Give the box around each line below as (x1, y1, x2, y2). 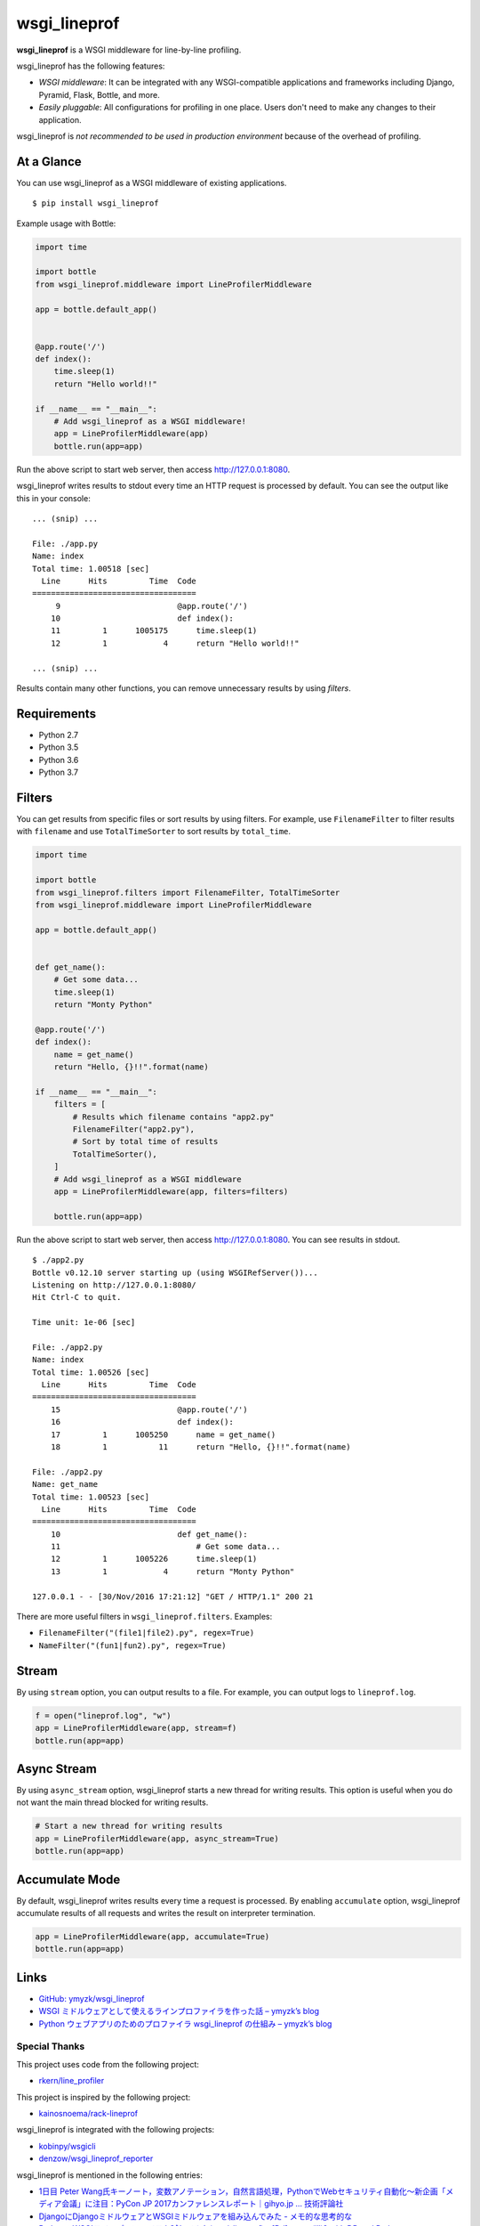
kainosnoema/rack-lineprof (38, 2108, 139, 2119)
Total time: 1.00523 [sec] (32, 1491, 150, 1502)
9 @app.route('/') (55, 601, 248, 611)
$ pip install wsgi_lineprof (32, 199, 159, 208)
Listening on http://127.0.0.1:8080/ (32, 1280, 197, 1290)
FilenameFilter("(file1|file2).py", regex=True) (38, 1628, 255, 1638)
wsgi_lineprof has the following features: (16, 61, 165, 71)
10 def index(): (50, 613, 235, 623)
